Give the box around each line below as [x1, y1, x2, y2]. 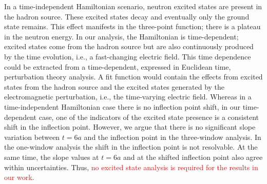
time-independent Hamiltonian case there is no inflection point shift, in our [4, 101, 241, 112]
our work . [4, 172, 34, 182]
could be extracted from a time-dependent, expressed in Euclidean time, [4, 61, 231, 72]
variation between [4, 131, 60, 142]
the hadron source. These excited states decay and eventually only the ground [4, 11, 250, 22]
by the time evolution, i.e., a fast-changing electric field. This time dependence [4, 51, 251, 62]
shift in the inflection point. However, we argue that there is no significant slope [4, 121, 256, 132]
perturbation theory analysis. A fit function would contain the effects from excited [4, 71, 263, 82]
